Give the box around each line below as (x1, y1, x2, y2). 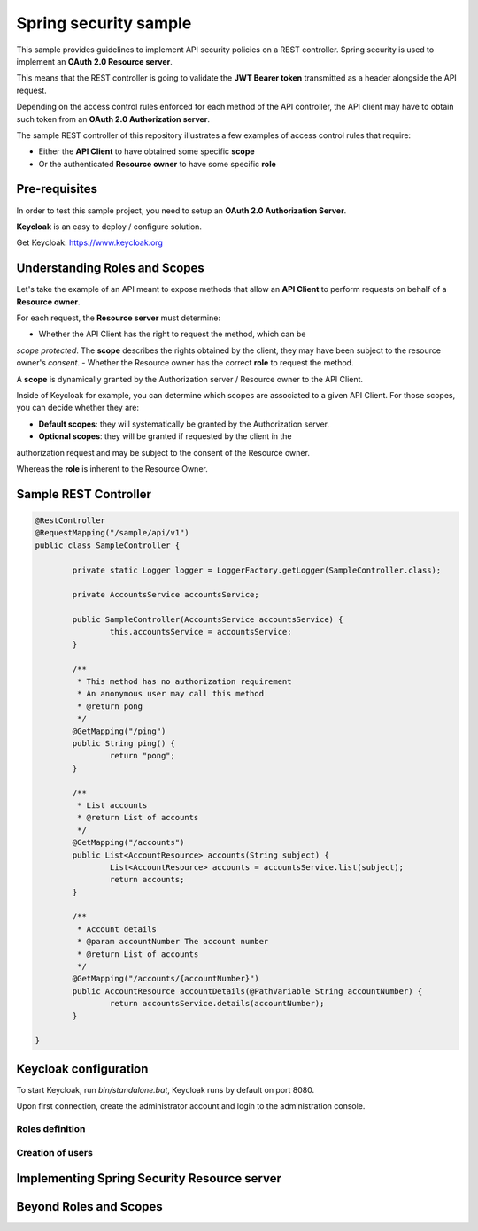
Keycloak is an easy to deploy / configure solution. (16, 221, 203, 232)
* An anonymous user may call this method (76, 689, 265, 699)
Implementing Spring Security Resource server (16, 1171, 282, 1186)
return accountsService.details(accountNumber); (109, 998, 325, 1009)
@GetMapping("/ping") (72, 726, 166, 736)
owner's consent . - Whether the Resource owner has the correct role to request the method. (16, 358, 354, 368)
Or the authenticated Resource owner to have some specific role (38, 158, 276, 169)
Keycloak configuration (16, 1061, 149, 1076)
